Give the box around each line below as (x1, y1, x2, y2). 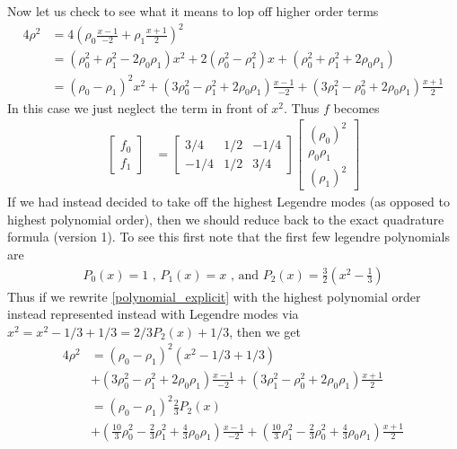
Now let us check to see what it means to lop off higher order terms (7, 2, 379, 20)
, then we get (229, 321, 301, 340)
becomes (333, 98, 380, 117)
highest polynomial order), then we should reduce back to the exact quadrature (7, 209, 444, 228)
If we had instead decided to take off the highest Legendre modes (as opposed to (7, 192, 450, 211)
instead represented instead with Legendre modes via (7, 304, 299, 323)
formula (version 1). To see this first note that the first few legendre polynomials (7, 227, 450, 246)
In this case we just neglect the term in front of (7, 98, 268, 117)
